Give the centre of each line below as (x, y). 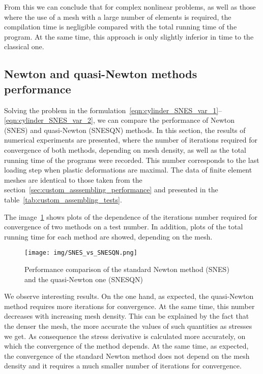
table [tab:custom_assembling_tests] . (63, 199)
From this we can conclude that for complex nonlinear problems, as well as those (130, 7)
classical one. (24, 46)
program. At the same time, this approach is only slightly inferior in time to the (129, 36)
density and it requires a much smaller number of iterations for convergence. (123, 366)
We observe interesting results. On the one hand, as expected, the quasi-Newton (129, 296)
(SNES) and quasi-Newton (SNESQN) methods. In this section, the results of (125, 130)
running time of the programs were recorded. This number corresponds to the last (132, 160)
